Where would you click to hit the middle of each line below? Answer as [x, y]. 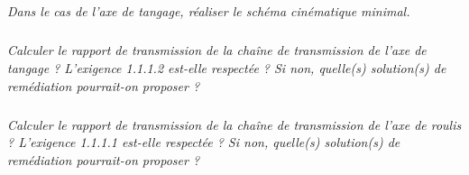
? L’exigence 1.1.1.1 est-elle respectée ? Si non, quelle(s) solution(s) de [204, 142]
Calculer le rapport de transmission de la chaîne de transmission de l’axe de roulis [234, 124]
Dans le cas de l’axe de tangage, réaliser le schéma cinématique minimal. [209, 11]
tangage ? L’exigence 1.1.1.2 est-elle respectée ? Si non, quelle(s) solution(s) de [227, 67]
